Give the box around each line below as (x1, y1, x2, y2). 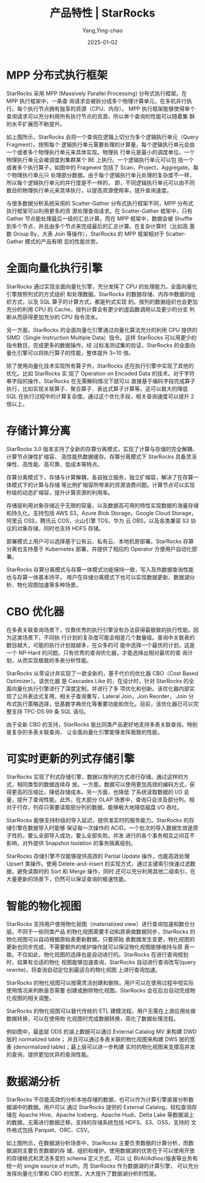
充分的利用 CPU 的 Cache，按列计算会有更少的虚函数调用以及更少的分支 (6, 305, 188, 313)
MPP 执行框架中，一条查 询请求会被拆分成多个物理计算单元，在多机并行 (6, 97, 187, 104)
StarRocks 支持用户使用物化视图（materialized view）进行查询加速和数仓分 (6, 921, 195, 928)
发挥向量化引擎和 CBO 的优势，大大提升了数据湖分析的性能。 (6, 1170, 160, 1178)
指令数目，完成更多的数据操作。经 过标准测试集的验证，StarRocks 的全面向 (6, 341, 196, 349)
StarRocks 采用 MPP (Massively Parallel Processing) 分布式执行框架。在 (6, 90, 187, 97)
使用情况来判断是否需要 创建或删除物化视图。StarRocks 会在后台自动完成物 (6, 987, 196, 994)
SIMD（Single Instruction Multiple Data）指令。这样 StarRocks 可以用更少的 (6, 334, 197, 341)
